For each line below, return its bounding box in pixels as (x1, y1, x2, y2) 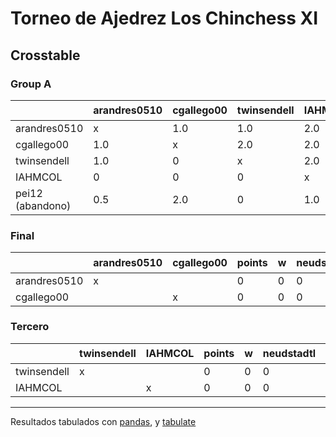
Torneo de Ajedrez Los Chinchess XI (10, 7, 319, 30)
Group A (10, 77, 52, 91)
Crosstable (10, 47, 81, 64)
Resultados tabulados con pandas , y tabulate (10, 416, 197, 428)
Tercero (10, 320, 50, 334)
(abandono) (15, 199, 72, 213)
